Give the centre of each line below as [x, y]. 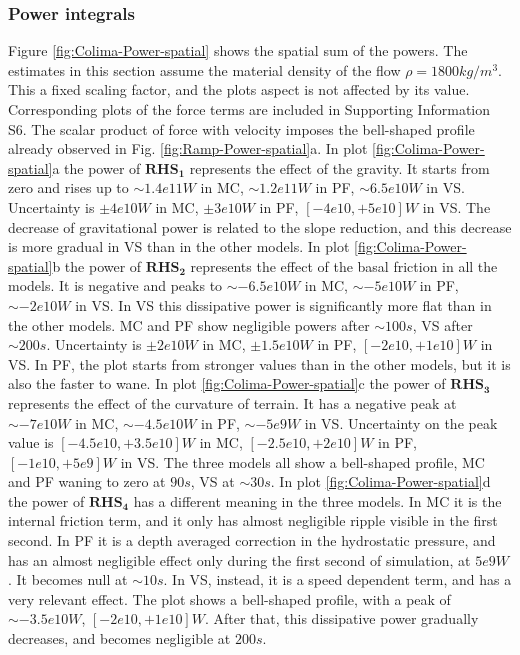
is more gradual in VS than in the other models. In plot [179, 246]
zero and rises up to [68, 187]
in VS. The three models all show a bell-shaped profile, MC [302, 461]
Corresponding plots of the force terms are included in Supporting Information [249, 109]
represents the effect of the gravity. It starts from [339, 167]
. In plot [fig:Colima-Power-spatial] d [380, 481]
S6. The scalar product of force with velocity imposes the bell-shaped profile [241, 128]
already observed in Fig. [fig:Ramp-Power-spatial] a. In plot [188, 148]
